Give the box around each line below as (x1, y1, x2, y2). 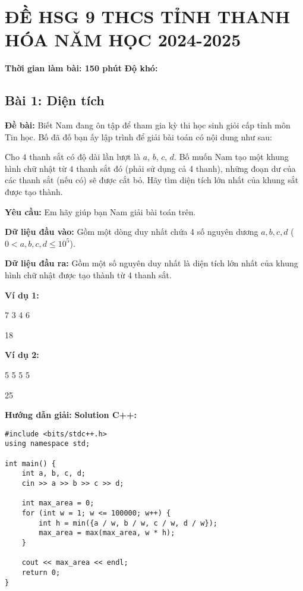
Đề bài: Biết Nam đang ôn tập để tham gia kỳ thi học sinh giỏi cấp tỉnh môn (5, 119, 291, 131)
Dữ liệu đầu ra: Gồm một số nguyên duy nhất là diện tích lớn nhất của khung (5, 257, 298, 269)
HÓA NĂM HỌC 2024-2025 (5, 27, 241, 52)
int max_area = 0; (21, 499, 94, 508)
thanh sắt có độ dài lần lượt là (29, 150, 140, 163)
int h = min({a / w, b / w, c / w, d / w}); (39, 518, 217, 527)
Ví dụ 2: (5, 348, 39, 361)
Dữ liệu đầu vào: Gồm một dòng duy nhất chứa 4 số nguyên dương (5, 225, 258, 238)
